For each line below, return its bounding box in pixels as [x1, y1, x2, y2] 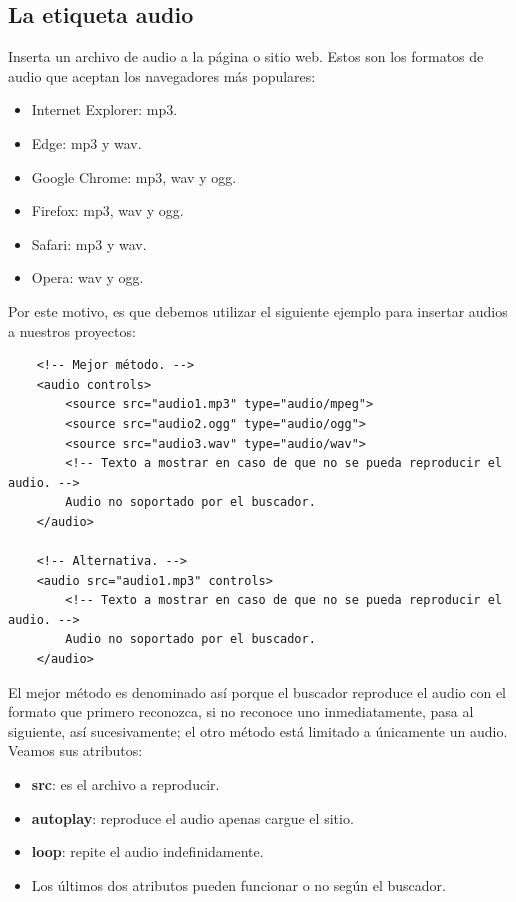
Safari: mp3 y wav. [31, 233, 147, 254]
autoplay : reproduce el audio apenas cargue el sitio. [31, 807, 354, 828]
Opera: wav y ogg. [31, 267, 144, 288]
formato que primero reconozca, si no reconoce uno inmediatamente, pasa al [8, 701, 474, 722]
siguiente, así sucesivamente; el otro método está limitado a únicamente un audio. [8, 720, 508, 741]
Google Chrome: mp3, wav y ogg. [31, 166, 237, 187]
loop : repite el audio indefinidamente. [31, 841, 264, 862]
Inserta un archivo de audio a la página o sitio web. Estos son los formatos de [8, 46, 484, 67]
